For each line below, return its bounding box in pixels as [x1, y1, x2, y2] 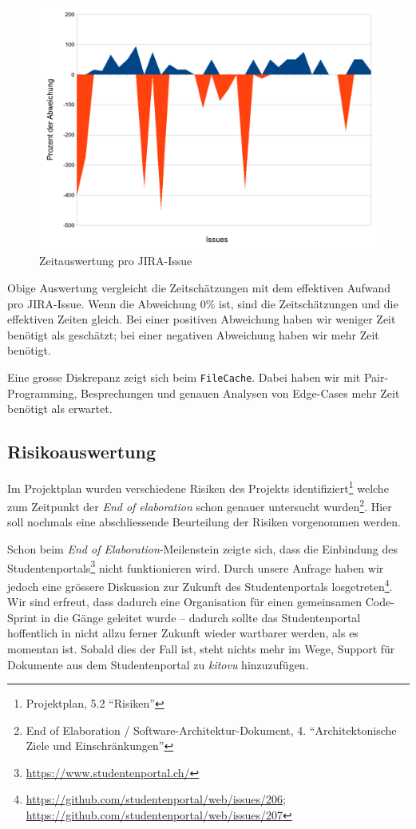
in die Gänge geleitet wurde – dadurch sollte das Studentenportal [41, 609, 361, 625]
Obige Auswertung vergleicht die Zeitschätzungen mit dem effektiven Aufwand [7, 279, 391, 296]
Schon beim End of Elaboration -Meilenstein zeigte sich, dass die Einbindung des [7, 541, 398, 557]
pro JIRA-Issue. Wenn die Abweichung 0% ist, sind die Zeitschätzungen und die [7, 295, 398, 311]
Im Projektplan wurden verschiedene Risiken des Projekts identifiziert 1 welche [7, 477, 389, 496]
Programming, [7, 384, 77, 401]
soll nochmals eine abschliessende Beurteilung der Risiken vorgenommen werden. [7, 514, 401, 530]
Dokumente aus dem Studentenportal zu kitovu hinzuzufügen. [7, 656, 309, 672]
